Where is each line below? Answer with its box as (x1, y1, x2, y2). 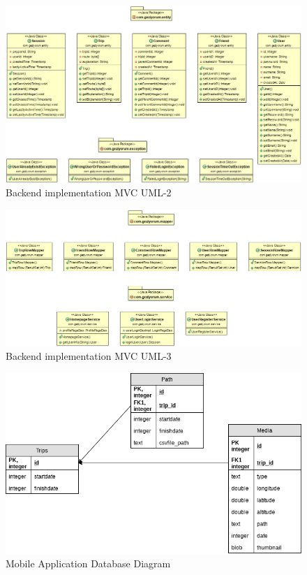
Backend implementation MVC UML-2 (6, 185, 172, 200)
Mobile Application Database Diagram (6, 556, 171, 571)
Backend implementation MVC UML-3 (6, 349, 172, 363)
